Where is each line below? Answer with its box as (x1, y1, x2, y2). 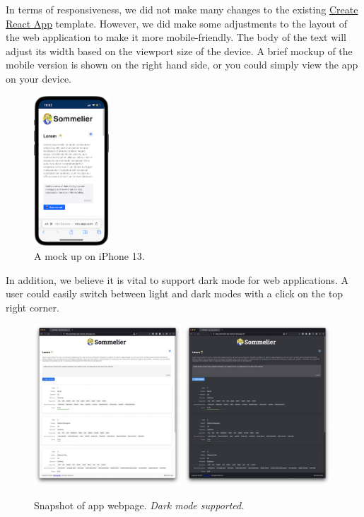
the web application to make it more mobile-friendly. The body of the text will (6, 30, 346, 44)
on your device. (6, 71, 71, 85)
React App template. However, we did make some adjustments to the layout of (6, 16, 348, 30)
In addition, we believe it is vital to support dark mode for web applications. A (6, 272, 348, 287)
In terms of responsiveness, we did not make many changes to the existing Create (6, 2, 358, 16)
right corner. (6, 299, 59, 314)
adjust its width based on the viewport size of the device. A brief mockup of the (6, 43, 353, 58)
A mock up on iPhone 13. (34, 249, 145, 263)
